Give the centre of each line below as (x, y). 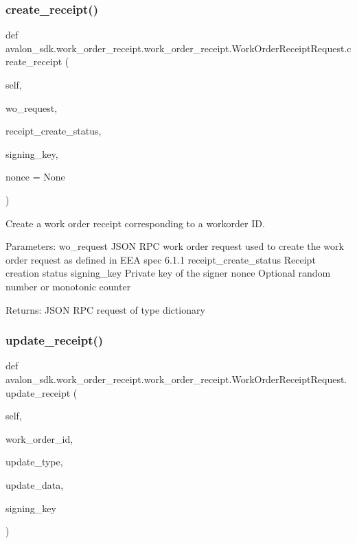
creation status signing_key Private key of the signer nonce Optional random (168, 273)
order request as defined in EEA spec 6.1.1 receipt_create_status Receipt (161, 259)
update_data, (35, 484)
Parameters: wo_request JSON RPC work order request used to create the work (175, 246)
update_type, (34, 462)
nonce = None (35, 177)
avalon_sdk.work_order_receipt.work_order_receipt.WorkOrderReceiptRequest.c (178, 48)
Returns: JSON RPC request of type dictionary (105, 309)
